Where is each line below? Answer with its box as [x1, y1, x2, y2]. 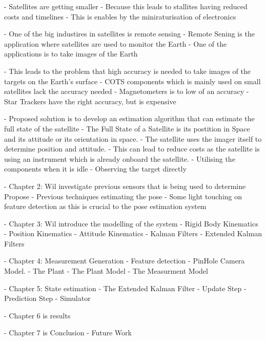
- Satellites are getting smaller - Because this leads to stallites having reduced [4, 1, 248, 11]
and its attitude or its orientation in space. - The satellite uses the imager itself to [4, 133, 262, 144]
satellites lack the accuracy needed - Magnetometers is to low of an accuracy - [4, 86, 249, 97]
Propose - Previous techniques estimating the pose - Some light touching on [4, 191, 242, 201]
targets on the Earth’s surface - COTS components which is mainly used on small [4, 75, 261, 86]
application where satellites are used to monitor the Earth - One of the [4, 38, 227, 49]
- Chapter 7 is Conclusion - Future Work [4, 327, 132, 338]
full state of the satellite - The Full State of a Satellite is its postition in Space [4, 123, 250, 134]
